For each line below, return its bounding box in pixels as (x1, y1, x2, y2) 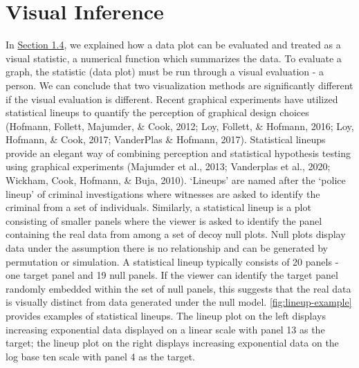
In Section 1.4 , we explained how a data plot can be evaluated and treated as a (6, 37, 341, 52)
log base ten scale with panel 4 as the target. (6, 349, 196, 363)
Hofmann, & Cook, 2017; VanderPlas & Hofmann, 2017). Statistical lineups (6, 132, 326, 147)
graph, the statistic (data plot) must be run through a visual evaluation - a (6, 64, 324, 79)
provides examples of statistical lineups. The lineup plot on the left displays (6, 309, 326, 322)
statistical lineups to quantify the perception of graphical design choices (6, 105, 309, 120)
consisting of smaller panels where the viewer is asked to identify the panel (6, 213, 322, 228)
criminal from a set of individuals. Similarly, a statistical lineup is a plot (6, 200, 311, 214)
